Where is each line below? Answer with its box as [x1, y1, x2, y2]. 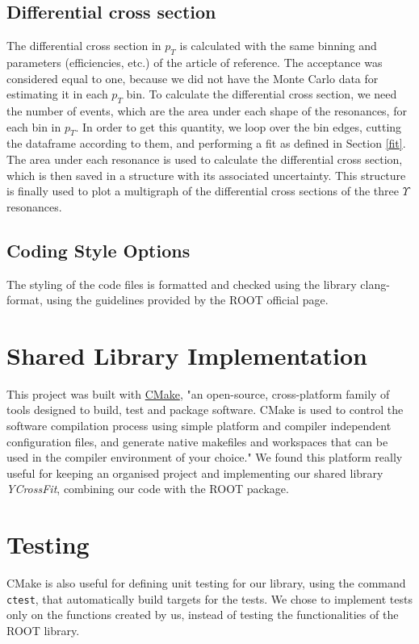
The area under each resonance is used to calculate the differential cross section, [6, 150, 403, 167]
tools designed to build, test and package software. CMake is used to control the [6, 401, 404, 418]
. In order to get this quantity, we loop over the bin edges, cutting [75, 118, 402, 135]
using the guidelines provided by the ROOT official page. [46, 291, 329, 308]
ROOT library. [6, 621, 80, 638]
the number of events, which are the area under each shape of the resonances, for [6, 102, 407, 119]
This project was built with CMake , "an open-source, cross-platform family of [6, 385, 390, 402]
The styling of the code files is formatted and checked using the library [6, 275, 357, 292]
